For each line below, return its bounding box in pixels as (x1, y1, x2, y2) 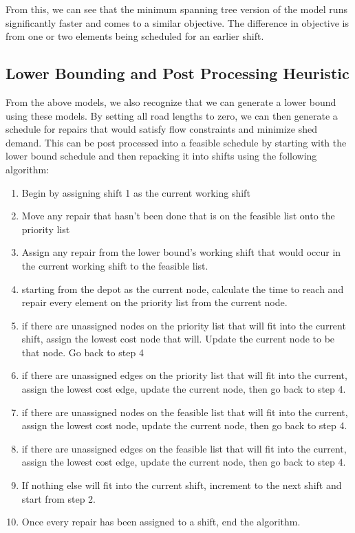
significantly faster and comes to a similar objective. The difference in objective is (6, 15, 349, 30)
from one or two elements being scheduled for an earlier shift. (6, 29, 264, 43)
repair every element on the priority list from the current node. (21, 295, 288, 309)
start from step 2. (21, 491, 96, 505)
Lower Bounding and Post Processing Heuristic (6, 63, 349, 84)
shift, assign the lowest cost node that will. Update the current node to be (21, 331, 335, 346)
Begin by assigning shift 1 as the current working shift (21, 185, 250, 199)
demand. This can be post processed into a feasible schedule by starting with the (6, 135, 347, 149)
